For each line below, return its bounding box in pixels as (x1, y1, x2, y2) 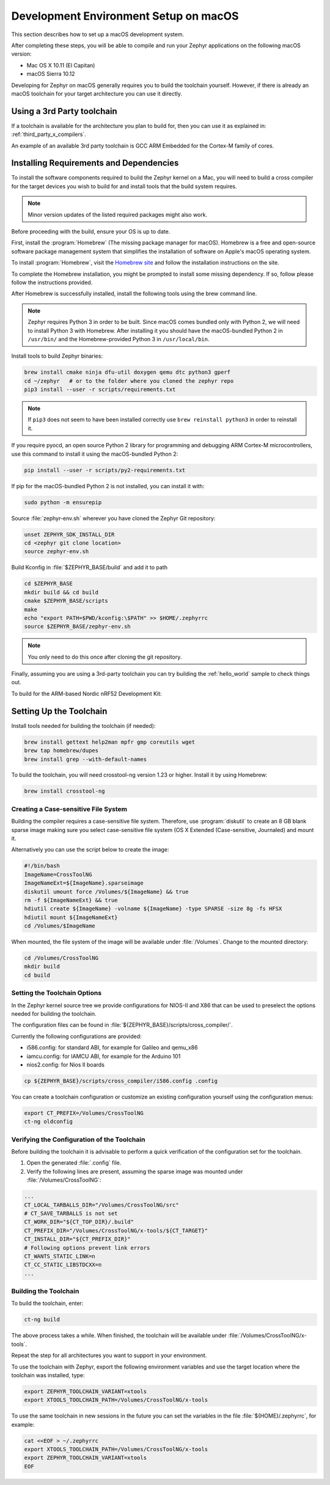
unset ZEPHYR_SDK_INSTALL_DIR (24, 531, 115, 538)
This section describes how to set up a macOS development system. (11, 31, 185, 38)
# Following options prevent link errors (24, 1244, 150, 1251)
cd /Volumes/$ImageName (24, 923, 96, 929)
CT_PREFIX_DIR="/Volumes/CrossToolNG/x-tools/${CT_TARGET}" (24, 1227, 208, 1234)
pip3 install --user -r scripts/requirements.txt (24, 386, 176, 393)
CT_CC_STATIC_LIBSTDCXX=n (24, 1261, 102, 1268)
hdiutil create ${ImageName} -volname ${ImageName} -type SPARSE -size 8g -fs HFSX (24, 905, 282, 912)
